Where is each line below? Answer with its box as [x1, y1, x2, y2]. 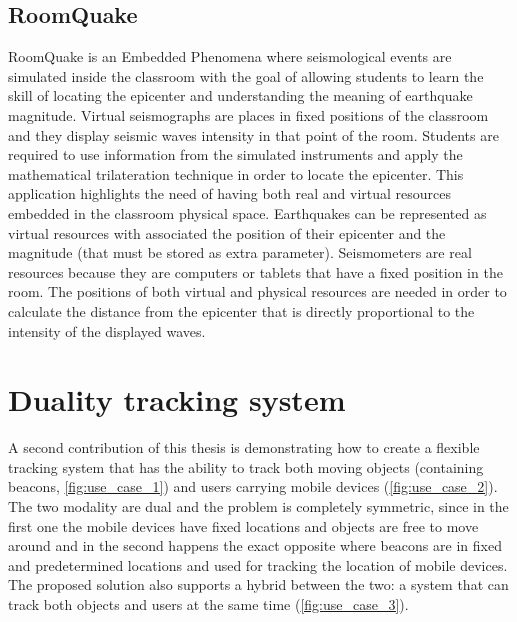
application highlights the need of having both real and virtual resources [8, 183, 452, 204]
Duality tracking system [8, 379, 346, 420]
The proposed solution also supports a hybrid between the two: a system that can [8, 574, 509, 595]
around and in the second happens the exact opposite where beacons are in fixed [8, 535, 502, 556]
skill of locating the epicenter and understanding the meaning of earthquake [8, 85, 473, 106]
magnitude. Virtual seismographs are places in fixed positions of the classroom [8, 104, 489, 125]
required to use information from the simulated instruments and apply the [8, 144, 463, 165]
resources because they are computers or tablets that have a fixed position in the [8, 261, 503, 282]
